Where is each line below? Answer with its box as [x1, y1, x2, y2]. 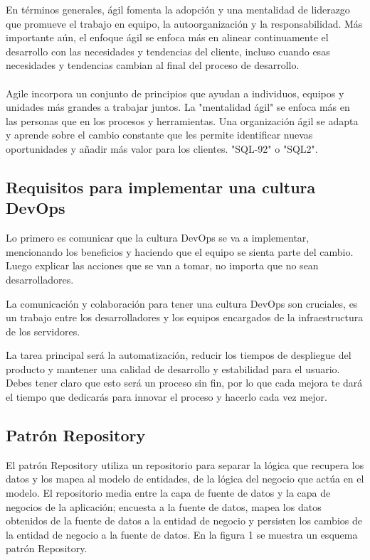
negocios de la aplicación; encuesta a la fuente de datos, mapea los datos [6, 499, 322, 514]
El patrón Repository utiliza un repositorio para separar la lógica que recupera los [6, 457, 364, 472]
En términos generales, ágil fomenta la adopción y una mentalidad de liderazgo [6, 2, 350, 16]
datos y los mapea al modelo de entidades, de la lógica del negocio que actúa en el [6, 471, 364, 486]
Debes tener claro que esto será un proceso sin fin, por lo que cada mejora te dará [6, 375, 363, 390]
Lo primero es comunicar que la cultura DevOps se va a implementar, [6, 230, 310, 245]
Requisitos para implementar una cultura [6, 176, 316, 198]
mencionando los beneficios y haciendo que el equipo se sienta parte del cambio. [6, 244, 354, 259]
